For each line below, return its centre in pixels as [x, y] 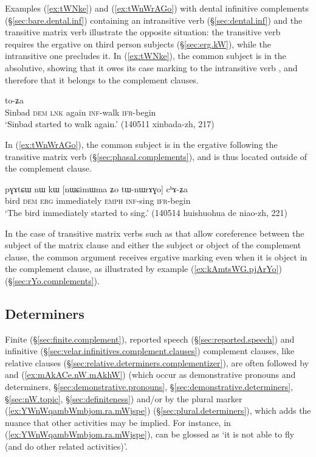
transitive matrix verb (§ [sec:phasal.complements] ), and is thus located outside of [156, 156]
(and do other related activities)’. [66, 446]
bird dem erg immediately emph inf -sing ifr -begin [98, 201]
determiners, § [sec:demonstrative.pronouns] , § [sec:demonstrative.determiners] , [149, 387]
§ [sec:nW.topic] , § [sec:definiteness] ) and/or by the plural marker [124, 398]
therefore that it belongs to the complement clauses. [102, 79]
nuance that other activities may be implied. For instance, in [118, 422]
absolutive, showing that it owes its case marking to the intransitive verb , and [151, 67]
